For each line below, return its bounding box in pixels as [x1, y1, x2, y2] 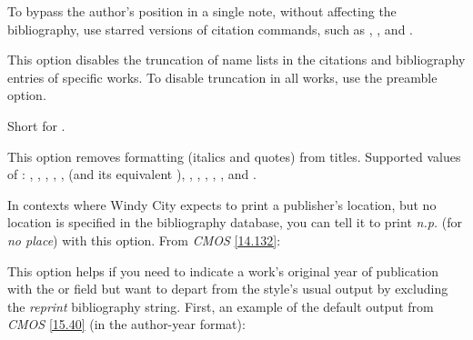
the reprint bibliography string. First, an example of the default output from [7, 296, 434, 315]
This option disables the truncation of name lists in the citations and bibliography [7, 50, 466, 69]
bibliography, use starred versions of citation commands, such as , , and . [7, 19, 413, 38]
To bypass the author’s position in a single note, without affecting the [7, 2, 397, 20]
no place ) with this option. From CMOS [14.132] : [7, 230, 281, 249]
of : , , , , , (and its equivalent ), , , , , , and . [7, 165, 257, 184]
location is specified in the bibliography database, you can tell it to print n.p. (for [7, 213, 463, 232]
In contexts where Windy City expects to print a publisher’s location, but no [7, 195, 437, 214]
